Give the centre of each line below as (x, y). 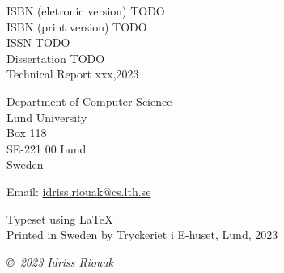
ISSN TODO (38, 42)
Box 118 (27, 133)
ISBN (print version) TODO (77, 26)
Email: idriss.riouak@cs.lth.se (79, 191)
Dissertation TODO (56, 58)
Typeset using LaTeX (60, 218)
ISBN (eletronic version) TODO (86, 10)
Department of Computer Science (89, 101)
